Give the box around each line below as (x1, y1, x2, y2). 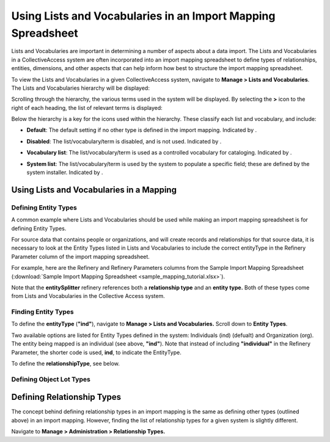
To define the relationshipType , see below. (11, 360, 120, 368)
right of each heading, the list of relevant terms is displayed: (11, 104, 163, 111)
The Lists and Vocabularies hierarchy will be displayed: (11, 84, 150, 92)
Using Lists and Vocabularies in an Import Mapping (11, 9, 276, 23)
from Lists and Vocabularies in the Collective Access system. (11, 292, 165, 300)
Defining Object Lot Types (11, 375, 91, 383)
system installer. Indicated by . (26, 168, 103, 176)
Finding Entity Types (11, 308, 74, 316)
